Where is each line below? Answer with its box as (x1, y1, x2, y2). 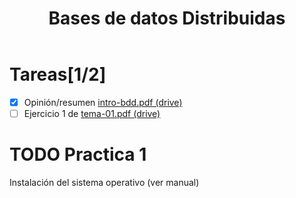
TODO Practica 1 (9, 143, 147, 166)
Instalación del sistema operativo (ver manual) (9, 177, 200, 188)
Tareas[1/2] (9, 63, 107, 86)
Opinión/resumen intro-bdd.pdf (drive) (23, 96, 183, 108)
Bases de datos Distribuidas (48, 7, 286, 30)
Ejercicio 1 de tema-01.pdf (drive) (23, 108, 161, 119)
